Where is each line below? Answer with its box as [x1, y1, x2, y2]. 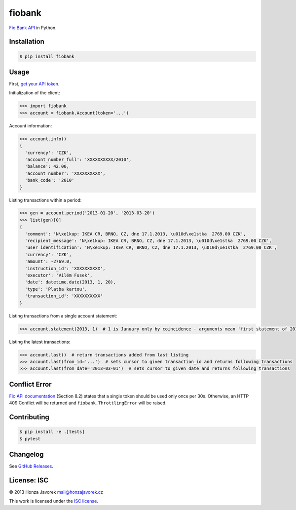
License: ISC [9, 476, 49, 484]
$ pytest [19, 436, 41, 441]
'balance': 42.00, [25, 163, 69, 169]
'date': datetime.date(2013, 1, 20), [25, 279, 116, 285]
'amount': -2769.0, [25, 259, 72, 264]
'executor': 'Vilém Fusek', [25, 273, 93, 278]
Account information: [9, 122, 52, 128]
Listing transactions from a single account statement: [9, 313, 117, 318]
